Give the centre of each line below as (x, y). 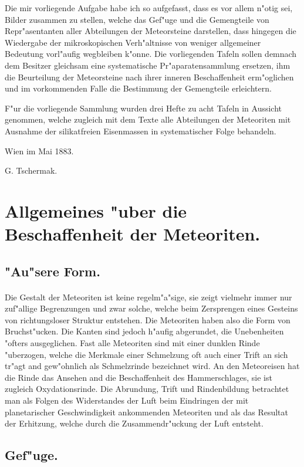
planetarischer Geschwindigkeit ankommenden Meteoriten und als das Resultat (147, 412)
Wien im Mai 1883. (39, 150)
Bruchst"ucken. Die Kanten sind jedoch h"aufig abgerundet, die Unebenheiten (144, 331)
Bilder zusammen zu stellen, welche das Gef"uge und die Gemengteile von (137, 19)
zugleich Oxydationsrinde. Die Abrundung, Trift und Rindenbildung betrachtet (147, 389)
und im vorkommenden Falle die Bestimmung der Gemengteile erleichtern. (138, 88)
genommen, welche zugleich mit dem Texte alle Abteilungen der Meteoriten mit (148, 119)
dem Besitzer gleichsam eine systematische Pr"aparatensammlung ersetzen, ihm (148, 65)
